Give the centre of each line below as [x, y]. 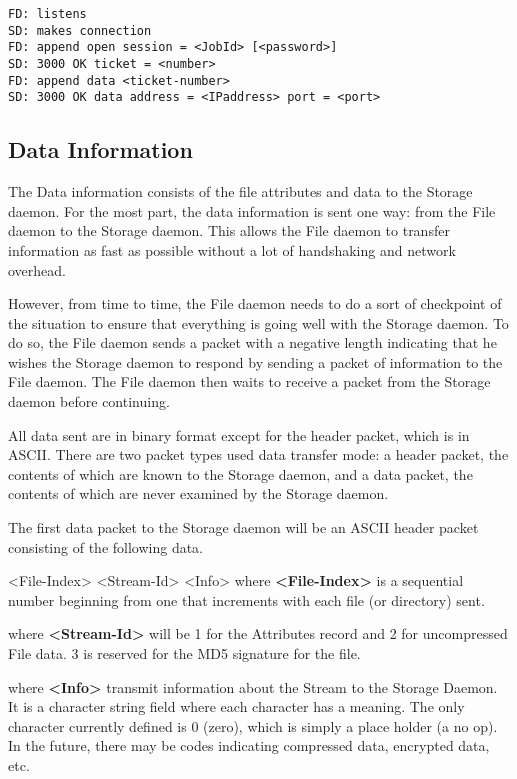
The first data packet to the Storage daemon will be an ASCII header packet [243, 527]
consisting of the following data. [106, 546]
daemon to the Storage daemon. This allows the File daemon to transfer [229, 230]
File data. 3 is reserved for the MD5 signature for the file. [184, 653]
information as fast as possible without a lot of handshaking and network [232, 249]
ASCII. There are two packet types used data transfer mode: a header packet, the [258, 454]
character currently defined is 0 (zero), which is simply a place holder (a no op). [253, 725]
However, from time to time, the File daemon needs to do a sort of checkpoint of [255, 303]
